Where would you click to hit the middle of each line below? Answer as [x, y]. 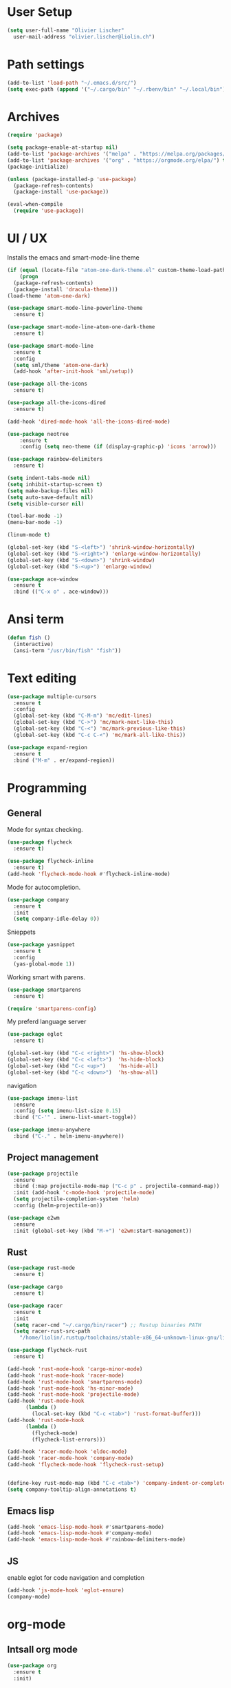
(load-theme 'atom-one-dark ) [49, 296]
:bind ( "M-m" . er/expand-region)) [64, 760]
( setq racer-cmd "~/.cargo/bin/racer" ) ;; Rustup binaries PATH [107, 1325]
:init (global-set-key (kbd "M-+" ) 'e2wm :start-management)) [103, 1231]
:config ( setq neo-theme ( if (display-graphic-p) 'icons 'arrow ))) [118, 447]
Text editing [42, 678]
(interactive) [33, 644]
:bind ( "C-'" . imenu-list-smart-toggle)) [75, 1117]
